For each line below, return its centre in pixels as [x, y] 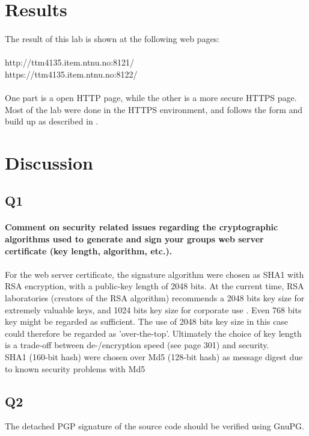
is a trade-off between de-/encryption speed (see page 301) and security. [137, 345]
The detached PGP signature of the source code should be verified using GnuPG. [154, 426]
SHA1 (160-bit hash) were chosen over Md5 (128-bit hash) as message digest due [154, 357]
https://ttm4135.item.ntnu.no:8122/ [71, 74]
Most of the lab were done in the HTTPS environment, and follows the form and [154, 109]
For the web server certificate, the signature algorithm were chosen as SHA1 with [154, 274]
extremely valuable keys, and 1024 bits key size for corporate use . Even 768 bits [153, 309]
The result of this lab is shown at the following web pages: [112, 38]
